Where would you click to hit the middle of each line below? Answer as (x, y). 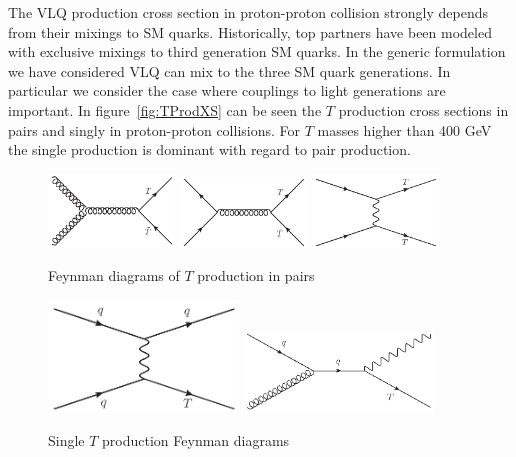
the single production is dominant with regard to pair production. (209, 149)
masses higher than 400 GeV (404, 129)
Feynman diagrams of (114, 275)
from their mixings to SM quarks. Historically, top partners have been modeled (250, 31)
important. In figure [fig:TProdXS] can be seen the (165, 109)
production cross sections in (423, 109)
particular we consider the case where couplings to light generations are (227, 90)
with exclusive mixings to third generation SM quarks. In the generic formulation (257, 51)
